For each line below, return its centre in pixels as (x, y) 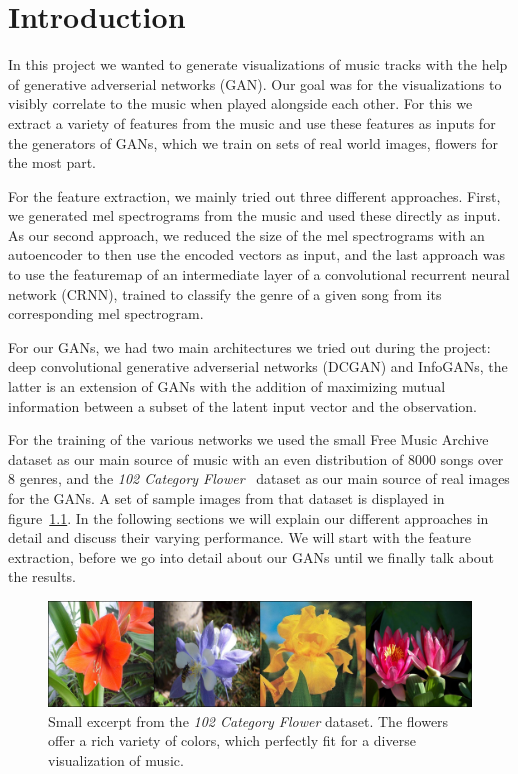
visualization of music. (116, 759)
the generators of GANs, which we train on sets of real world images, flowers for (253, 142)
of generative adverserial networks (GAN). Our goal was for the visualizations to (255, 83)
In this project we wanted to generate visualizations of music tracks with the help (258, 64)
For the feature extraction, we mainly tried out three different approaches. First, (254, 195)
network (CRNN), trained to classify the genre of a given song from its (225, 293)
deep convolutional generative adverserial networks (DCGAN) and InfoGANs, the (258, 366)
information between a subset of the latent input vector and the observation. (242, 405)
